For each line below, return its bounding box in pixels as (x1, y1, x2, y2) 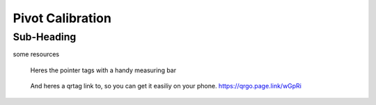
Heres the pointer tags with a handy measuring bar (30, 66, 177, 74)
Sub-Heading (13, 31, 77, 43)
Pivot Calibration (13, 10, 111, 26)
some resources (13, 50, 59, 58)
